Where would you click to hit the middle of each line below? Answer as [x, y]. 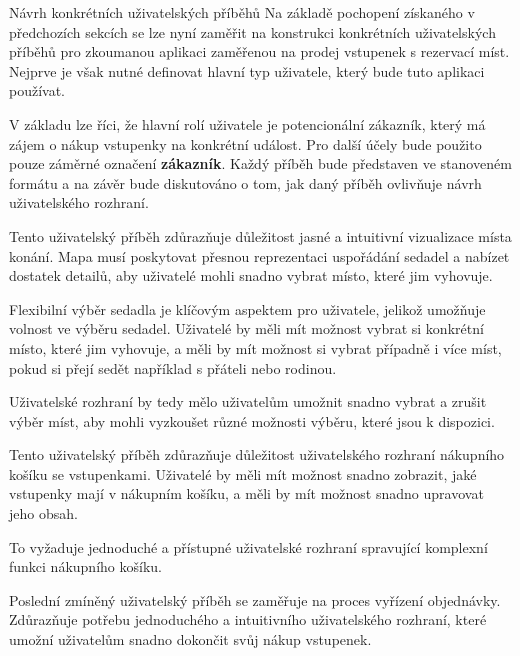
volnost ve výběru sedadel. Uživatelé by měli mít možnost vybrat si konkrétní [246, 328]
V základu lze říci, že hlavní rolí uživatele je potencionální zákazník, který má [247, 123]
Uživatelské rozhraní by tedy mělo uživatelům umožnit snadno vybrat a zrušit [248, 401]
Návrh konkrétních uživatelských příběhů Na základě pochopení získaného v [242, 12]
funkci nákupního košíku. [85, 566]
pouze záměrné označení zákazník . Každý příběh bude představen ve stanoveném [260, 163]
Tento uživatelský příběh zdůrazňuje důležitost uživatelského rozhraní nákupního [257, 454]
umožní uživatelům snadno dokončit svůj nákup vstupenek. [190, 639]
